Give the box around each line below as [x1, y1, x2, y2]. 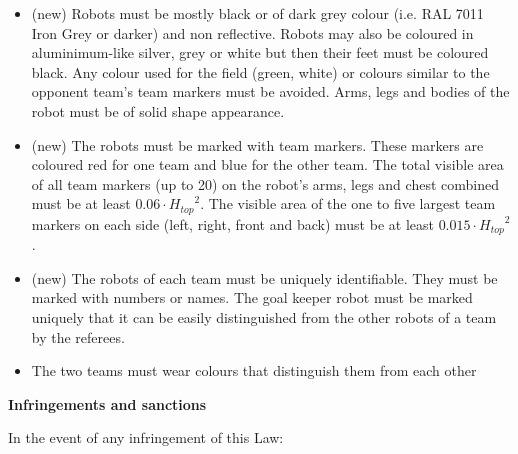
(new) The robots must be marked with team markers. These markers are [31, 134, 484, 155]
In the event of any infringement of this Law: [8, 427, 284, 448]
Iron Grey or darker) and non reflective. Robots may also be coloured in [31, 22, 474, 43]
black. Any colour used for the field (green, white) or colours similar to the [31, 61, 490, 82]
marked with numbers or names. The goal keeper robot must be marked [31, 287, 473, 308]
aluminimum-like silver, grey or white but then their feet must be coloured [31, 42, 489, 63]
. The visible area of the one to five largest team [200, 193, 496, 214]
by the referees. [31, 326, 125, 347]
